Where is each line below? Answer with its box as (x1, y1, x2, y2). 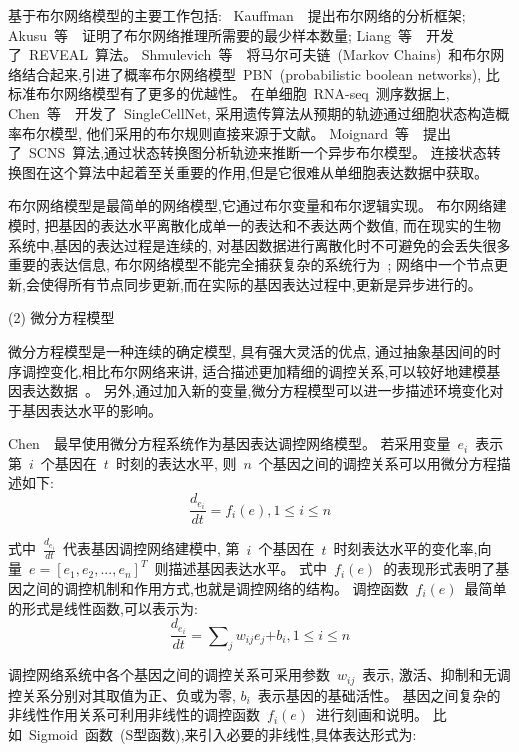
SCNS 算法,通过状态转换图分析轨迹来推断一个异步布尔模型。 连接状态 (28, 142, 487, 163)
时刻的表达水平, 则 (115, 452, 237, 473)
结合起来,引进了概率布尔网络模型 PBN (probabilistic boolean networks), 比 (21, 63, 500, 84)
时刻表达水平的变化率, (333, 538, 478, 559)
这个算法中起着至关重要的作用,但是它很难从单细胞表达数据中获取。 (49, 161, 488, 182)
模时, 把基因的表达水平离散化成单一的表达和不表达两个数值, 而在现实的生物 (8, 214, 502, 235)
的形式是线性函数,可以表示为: (8, 597, 198, 618)
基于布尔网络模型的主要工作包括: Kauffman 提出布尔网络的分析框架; (8, 5, 466, 25)
